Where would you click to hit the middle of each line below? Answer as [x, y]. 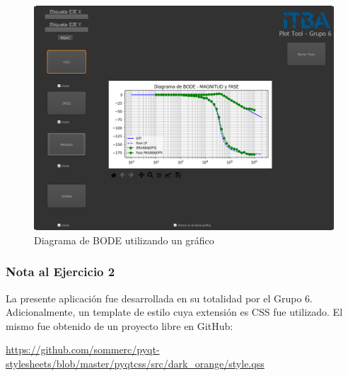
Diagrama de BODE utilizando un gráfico [124, 240]
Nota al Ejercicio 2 [60, 272]
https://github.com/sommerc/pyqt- [83, 349]
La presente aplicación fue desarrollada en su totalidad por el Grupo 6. [159, 298]
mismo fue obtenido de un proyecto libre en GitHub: [120, 325]
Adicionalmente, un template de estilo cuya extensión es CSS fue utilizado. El [174, 312]
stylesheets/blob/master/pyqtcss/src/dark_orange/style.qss [135, 363]
